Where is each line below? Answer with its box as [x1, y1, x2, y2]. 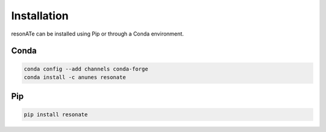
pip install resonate [24, 111, 88, 118]
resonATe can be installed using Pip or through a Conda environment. [11, 30, 184, 37]
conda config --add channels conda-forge [24, 65, 149, 72]
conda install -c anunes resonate [24, 74, 126, 81]
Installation [11, 9, 69, 22]
